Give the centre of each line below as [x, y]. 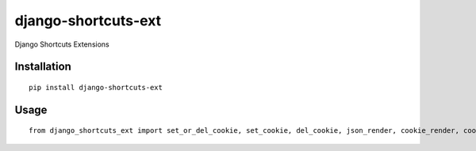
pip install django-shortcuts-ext [96, 87]
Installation [43, 67]
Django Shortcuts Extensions [62, 44]
